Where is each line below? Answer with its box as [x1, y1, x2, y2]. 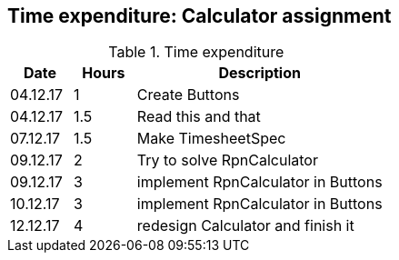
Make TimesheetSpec [136, 129, 286, 148]
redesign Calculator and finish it [136, 216, 354, 235]
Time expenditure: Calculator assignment [7, 5, 392, 27]
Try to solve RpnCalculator [136, 151, 318, 170]
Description [218, 64, 301, 83]
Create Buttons [136, 85, 240, 105]
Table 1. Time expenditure [108, 43, 284, 62]
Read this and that [136, 107, 261, 126]
